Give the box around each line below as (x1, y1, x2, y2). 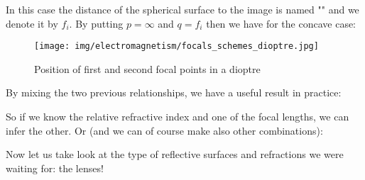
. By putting (69, 16, 124, 30)
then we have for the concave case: (206, 16, 356, 30)
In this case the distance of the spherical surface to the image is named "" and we (6, 2, 359, 16)
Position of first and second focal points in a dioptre (34, 61, 261, 76)
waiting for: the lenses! (6, 160, 104, 175)
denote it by (6, 16, 58, 30)
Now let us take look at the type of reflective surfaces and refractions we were (6, 147, 344, 162)
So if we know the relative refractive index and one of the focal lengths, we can (6, 109, 349, 124)
